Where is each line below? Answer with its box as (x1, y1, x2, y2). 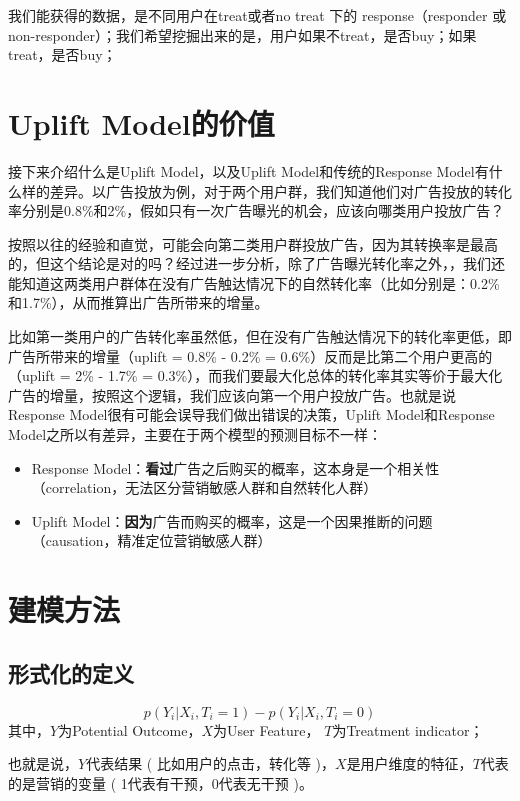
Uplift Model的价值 (8, 102, 275, 143)
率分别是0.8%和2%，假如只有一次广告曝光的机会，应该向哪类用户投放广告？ (8, 200, 505, 221)
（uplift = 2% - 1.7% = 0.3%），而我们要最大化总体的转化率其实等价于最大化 (8, 365, 503, 386)
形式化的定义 (8, 657, 134, 688)
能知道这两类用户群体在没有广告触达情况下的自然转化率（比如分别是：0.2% (8, 272, 500, 293)
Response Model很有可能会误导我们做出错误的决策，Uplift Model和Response (8, 404, 495, 425)
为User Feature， (213, 719, 320, 740)
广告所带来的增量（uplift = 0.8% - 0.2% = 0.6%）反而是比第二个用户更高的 (8, 345, 493, 366)
